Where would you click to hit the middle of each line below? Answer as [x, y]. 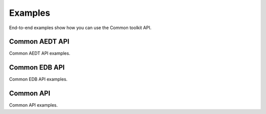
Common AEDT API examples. [40, 53]
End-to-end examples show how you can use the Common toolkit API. [80, 28]
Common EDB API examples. [38, 79]
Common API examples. [33, 105]
